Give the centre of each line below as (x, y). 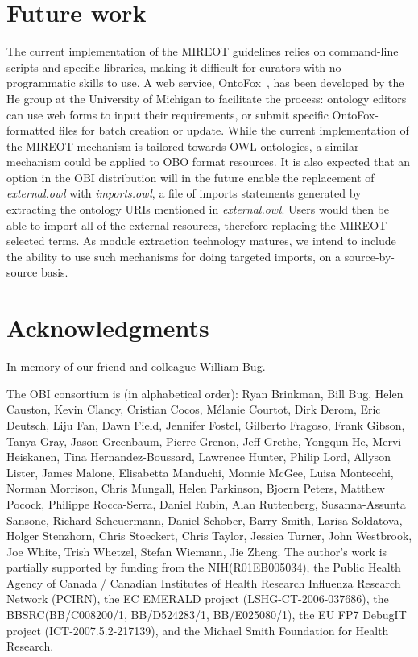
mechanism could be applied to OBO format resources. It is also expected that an (209, 162)
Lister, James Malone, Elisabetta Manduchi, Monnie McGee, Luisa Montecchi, (200, 472)
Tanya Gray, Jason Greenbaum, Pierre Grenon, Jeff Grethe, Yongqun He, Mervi (204, 441)
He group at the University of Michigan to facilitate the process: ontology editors (207, 98)
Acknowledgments (108, 328)
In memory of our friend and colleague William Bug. (136, 366)
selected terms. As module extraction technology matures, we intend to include (201, 241)
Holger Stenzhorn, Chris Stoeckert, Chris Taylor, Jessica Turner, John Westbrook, (209, 536)
